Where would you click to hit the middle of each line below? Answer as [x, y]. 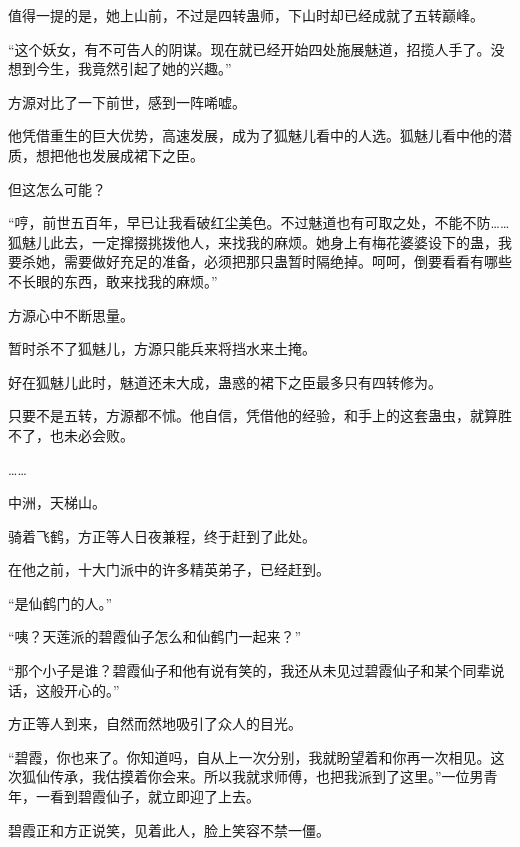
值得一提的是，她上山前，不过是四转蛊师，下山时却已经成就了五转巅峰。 [246, 15]
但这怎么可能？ [57, 188]
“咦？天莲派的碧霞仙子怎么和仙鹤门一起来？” [155, 636]
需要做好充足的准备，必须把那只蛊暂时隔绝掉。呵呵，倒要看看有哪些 [287, 261]
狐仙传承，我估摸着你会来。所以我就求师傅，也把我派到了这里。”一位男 [252, 776]
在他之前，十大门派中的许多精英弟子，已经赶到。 [169, 569]
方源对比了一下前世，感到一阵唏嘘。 [127, 101]
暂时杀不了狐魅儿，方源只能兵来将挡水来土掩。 [162, 348]
